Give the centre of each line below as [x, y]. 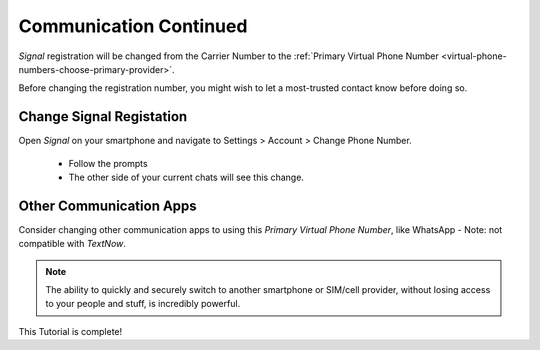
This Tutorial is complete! [70, 331]
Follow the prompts [108, 163]
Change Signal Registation [103, 116]
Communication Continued [133, 26]
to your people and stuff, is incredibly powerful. [143, 304]
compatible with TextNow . [72, 244]
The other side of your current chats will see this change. [186, 177]
